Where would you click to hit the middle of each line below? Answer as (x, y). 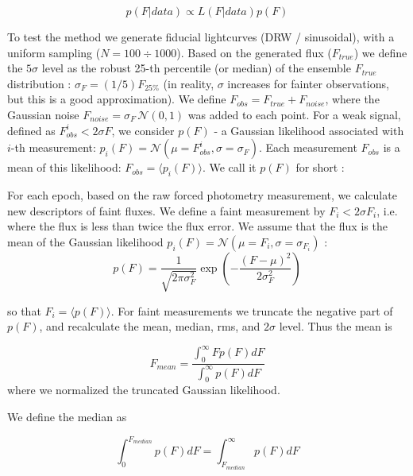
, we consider (143, 130)
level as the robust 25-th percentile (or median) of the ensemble (196, 68)
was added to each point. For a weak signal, (294, 114)
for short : (320, 167)
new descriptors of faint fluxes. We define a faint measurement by (166, 210)
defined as (31, 130)
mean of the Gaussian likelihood (85, 241)
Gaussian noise (43, 114)
